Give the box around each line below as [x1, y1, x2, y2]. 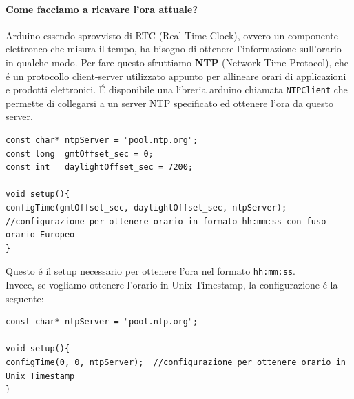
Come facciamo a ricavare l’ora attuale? [6, 1, 198, 16]
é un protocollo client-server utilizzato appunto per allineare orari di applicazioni [6, 68, 346, 83]
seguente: [6, 291, 44, 305]
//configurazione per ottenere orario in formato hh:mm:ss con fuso [6, 216, 326, 226]
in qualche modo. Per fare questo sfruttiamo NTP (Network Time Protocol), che [6, 55, 348, 69]
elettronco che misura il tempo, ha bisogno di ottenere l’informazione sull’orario [6, 41, 342, 56]
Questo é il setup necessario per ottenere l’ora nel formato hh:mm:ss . [6, 264, 295, 278]
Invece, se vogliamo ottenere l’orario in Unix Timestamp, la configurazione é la [6, 278, 338, 292]
